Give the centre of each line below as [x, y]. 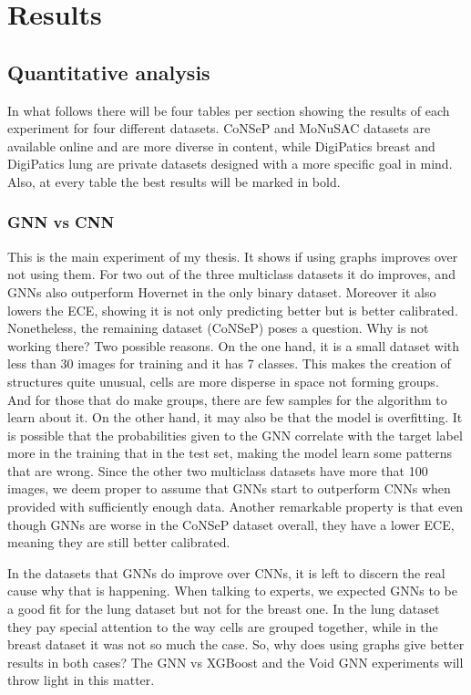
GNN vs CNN [61, 222]
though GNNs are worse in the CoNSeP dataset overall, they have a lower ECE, [231, 524]
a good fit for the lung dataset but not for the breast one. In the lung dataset [224, 609]
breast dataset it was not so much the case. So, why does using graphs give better [236, 644]
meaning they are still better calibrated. [119, 542]
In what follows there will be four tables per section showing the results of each [229, 110]
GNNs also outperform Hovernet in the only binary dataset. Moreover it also [222, 291]
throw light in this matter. [81, 680]
